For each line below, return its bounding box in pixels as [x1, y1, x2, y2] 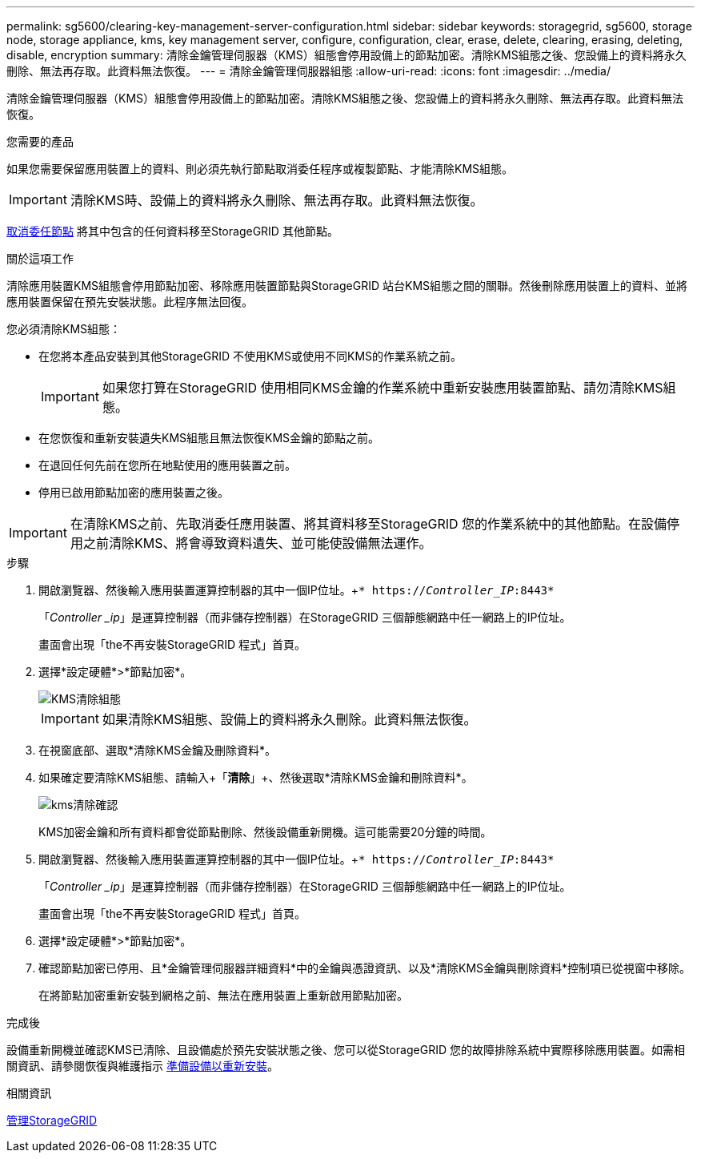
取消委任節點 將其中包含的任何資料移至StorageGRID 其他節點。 [6, 224, 338, 238]
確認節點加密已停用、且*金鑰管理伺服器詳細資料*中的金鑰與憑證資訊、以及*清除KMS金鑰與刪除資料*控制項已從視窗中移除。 [38, 961, 691, 975]
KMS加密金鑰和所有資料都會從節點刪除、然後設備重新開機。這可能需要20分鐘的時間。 [38, 825, 492, 839]
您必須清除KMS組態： [6, 322, 122, 336]
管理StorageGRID [6, 1113, 98, 1127]
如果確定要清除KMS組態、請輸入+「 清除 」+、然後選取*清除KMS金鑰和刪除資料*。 [38, 771, 473, 784]
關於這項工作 [6, 252, 74, 265]
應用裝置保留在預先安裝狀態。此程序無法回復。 [6, 295, 253, 308]
